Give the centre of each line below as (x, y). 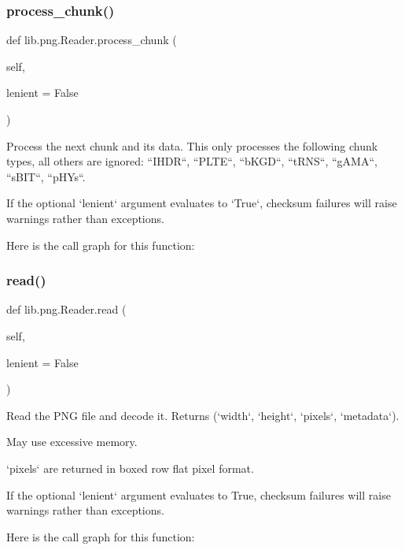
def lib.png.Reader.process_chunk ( (92, 40)
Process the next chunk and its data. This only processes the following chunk (192, 145)
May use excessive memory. (72, 442)
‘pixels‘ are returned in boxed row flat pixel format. (130, 468)
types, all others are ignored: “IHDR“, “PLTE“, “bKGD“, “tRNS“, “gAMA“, (192, 161)
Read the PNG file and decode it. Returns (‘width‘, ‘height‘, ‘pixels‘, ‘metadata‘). (203, 415)
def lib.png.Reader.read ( (66, 309)
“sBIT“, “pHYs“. (46, 176)
